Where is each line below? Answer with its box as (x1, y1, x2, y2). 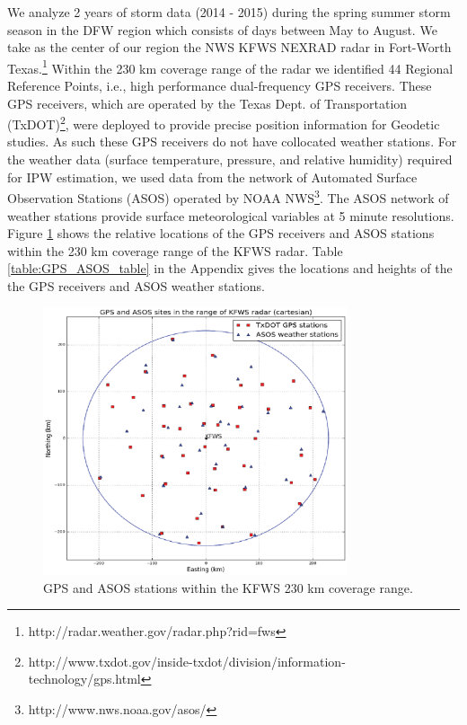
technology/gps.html (28, 669, 141, 688)
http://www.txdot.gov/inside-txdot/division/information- (28, 651, 346, 670)
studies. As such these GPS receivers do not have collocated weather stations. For (7, 132, 457, 151)
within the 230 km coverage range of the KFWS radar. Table (7, 241, 343, 260)
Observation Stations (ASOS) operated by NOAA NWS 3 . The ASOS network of (7, 186, 449, 207)
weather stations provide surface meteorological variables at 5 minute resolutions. (7, 206, 454, 225)
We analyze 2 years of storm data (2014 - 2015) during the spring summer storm (7, 3, 451, 21)
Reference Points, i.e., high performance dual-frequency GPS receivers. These (7, 76, 432, 95)
